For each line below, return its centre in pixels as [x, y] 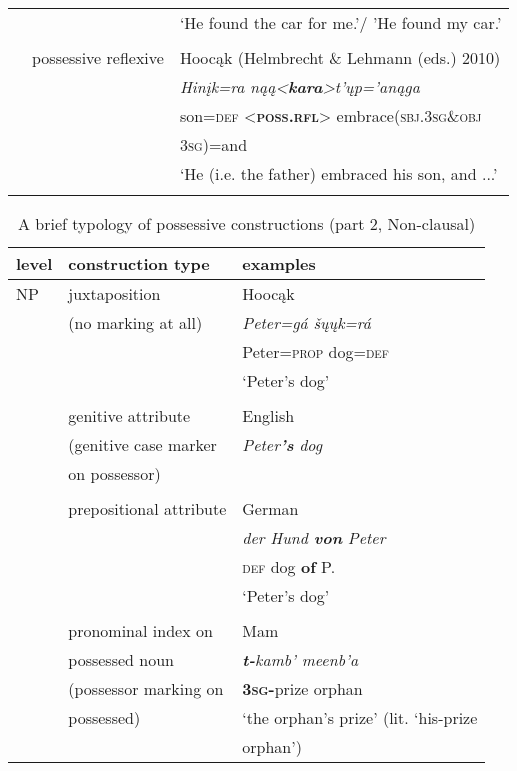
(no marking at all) [135, 322]
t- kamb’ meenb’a [300, 659]
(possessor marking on [146, 688]
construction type [139, 263]
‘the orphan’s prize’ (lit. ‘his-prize [360, 717]
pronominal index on [140, 630]
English [268, 415]
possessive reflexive [98, 57]
